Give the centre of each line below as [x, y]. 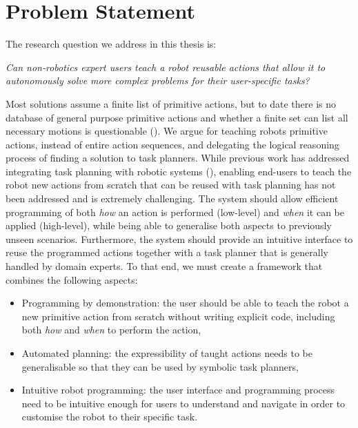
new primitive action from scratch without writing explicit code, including [178, 316]
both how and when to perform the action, [111, 330]
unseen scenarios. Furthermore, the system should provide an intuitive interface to [179, 239]
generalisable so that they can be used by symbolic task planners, [160, 366]
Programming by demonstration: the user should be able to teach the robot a [185, 303]
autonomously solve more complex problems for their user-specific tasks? [158, 80]
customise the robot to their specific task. [110, 417]
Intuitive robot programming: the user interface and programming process [178, 390]
